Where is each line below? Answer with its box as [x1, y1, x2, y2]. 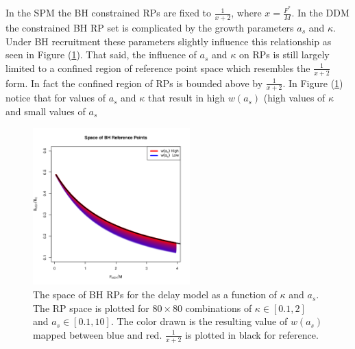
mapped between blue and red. [33, 327, 162, 341]
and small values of [5, 104, 86, 118]
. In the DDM [291, 5, 350, 20]
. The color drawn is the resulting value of [110, 314, 288, 328]
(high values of [263, 91, 326, 105]
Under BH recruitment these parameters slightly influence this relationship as [5, 34, 332, 48]
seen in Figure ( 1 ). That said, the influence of [5, 47, 197, 62]
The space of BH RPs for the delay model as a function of [33, 287, 277, 302]
